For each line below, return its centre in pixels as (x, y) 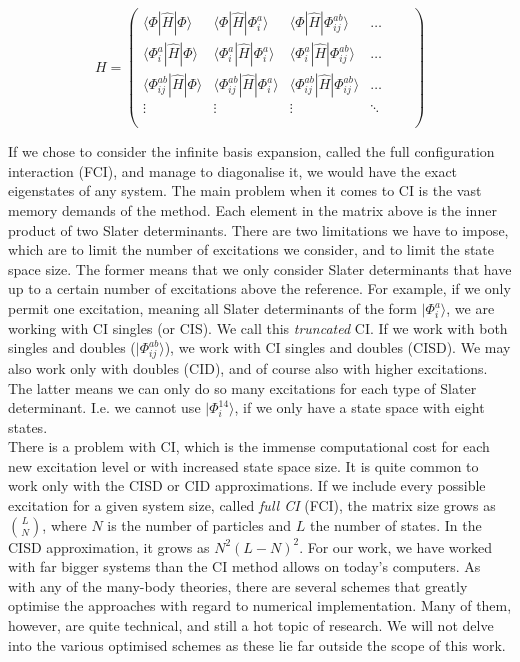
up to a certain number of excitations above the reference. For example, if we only (259, 288)
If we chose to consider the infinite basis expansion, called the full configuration (251, 151)
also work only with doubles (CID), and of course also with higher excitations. (248, 367)
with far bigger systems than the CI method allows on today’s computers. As (244, 566)
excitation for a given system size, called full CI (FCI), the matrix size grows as (252, 505)
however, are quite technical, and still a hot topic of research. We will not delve (251, 625)
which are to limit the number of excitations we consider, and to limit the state (251, 249)
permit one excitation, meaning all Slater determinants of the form (212, 308)
